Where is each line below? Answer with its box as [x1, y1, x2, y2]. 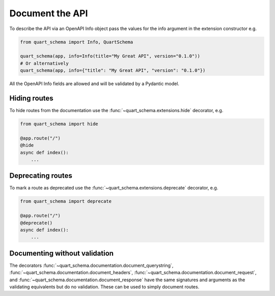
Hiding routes [9, 94, 53, 102]
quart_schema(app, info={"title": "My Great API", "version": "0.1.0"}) [20, 68, 206, 73]
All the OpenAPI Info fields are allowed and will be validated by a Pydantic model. [9, 80, 179, 87]
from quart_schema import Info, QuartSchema [20, 39, 133, 45]
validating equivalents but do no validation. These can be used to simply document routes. [9, 284, 200, 290]
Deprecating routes [9, 171, 72, 180]
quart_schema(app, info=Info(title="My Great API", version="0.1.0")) [20, 53, 201, 59]
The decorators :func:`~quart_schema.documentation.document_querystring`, [9, 262, 174, 268]
